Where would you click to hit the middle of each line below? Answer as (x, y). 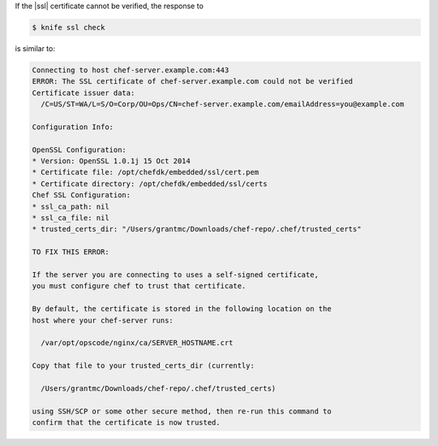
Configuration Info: (73, 127)
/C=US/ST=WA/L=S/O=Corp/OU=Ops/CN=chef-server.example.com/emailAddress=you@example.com (223, 104)
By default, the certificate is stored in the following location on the (182, 309)
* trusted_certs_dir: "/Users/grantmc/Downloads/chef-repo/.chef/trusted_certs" (197, 229)
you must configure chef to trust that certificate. (139, 286)
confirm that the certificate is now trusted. (126, 423)
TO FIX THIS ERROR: (71, 252)
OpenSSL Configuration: (79, 149)
